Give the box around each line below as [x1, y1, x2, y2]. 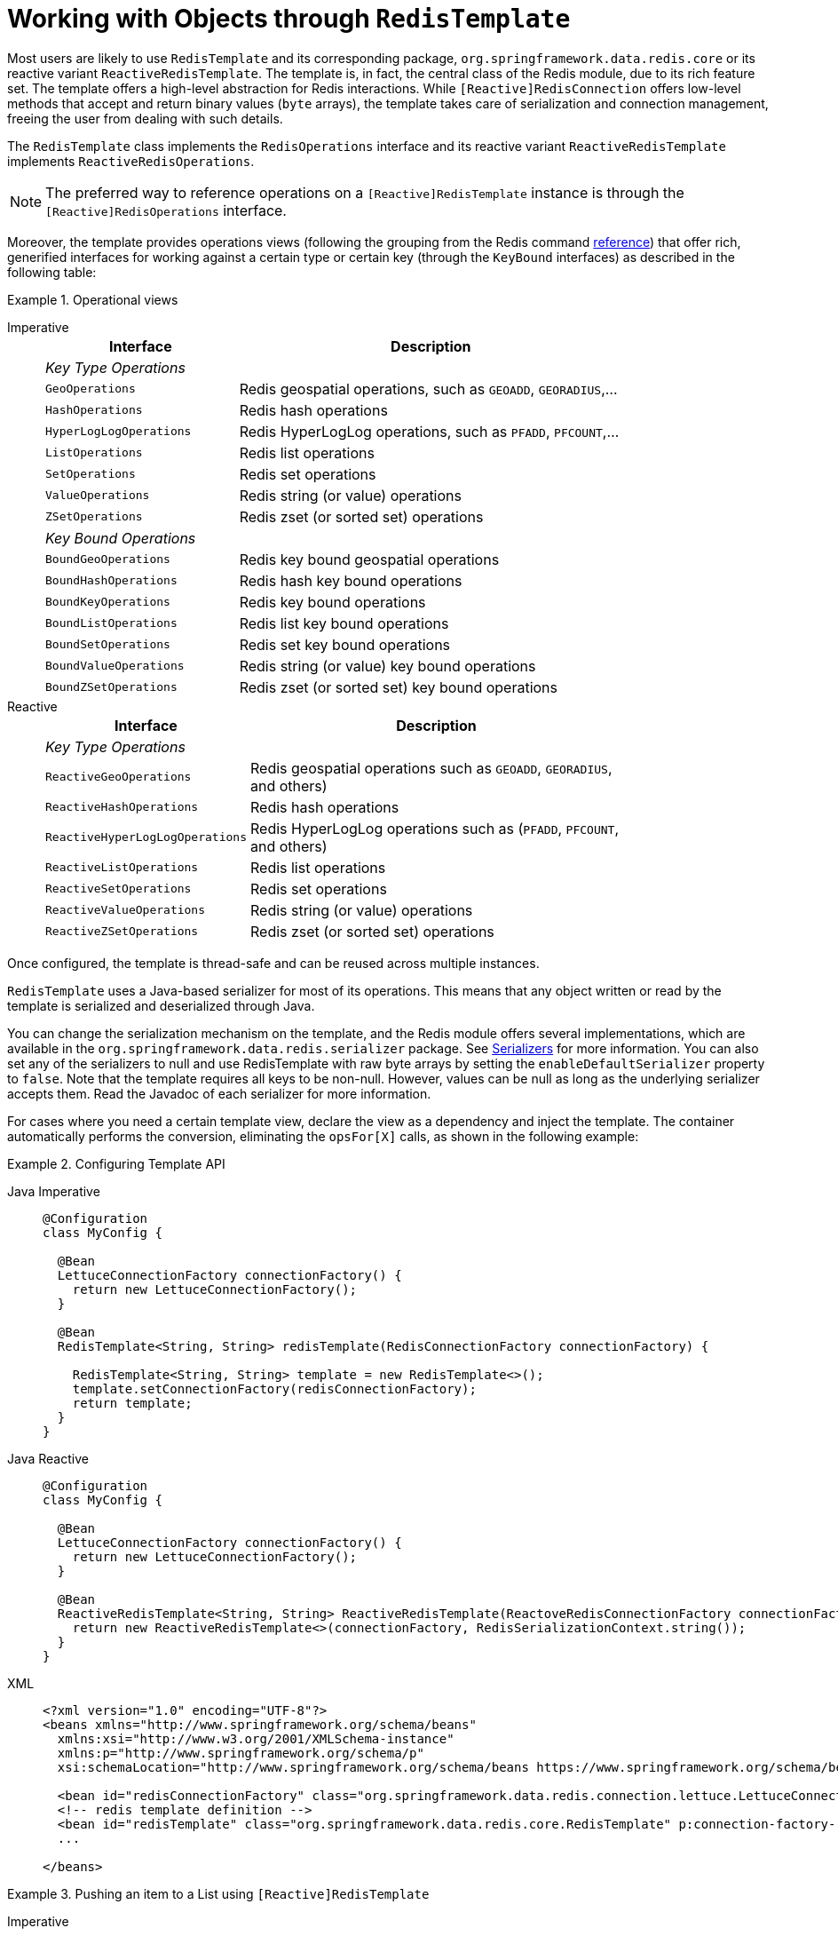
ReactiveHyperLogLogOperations [45, 830, 247, 845]
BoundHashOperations [45, 574, 178, 588]
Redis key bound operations [239, 592, 426, 611]
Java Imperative [7, 1183, 100, 1199]
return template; [72, 1395, 193, 1410]
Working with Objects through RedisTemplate [7, 4, 571, 34]
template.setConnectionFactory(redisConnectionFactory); [72, 1381, 477, 1396]
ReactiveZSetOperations [45, 924, 199, 939]
